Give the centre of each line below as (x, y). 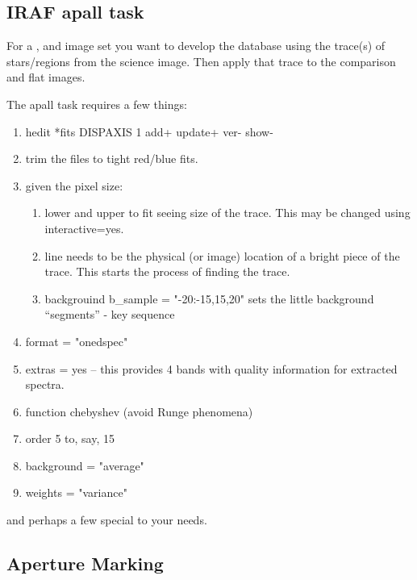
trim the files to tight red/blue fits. (112, 159)
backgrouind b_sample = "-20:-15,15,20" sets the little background (209, 298)
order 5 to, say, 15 (70, 438)
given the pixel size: (74, 185)
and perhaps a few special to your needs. (107, 520)
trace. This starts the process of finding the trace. (167, 271)
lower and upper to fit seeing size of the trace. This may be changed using (227, 213)
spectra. (45, 384)
